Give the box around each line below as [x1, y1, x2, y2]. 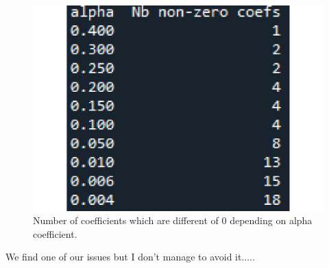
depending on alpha [230, 213, 313, 228]
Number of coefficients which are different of [33, 213, 219, 228]
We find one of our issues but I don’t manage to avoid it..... [5, 249, 255, 264]
